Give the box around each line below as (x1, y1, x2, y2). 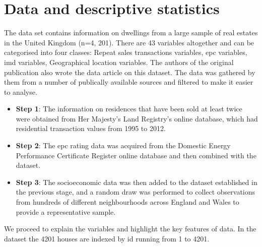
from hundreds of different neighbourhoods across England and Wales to (16, 197, 239, 207)
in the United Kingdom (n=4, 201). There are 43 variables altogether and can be (4, 37, 254, 47)
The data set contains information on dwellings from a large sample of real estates (4, 27, 258, 38)
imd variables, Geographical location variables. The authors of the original (4, 56, 234, 67)
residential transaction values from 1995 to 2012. (16, 123, 166, 134)
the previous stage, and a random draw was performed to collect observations (16, 187, 255, 197)
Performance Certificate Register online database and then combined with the (16, 150, 256, 160)
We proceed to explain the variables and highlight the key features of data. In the (4, 223, 256, 234)
